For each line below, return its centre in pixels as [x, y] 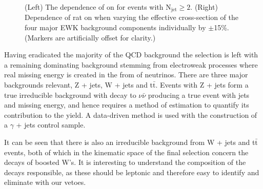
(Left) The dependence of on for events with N [98, 7]
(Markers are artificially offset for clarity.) [90, 37]
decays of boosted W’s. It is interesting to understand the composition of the [125, 162]
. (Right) [204, 7]
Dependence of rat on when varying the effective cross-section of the [131, 17]
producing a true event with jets [199, 94]
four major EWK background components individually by [115, 27]
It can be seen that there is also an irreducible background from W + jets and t [130, 142]
